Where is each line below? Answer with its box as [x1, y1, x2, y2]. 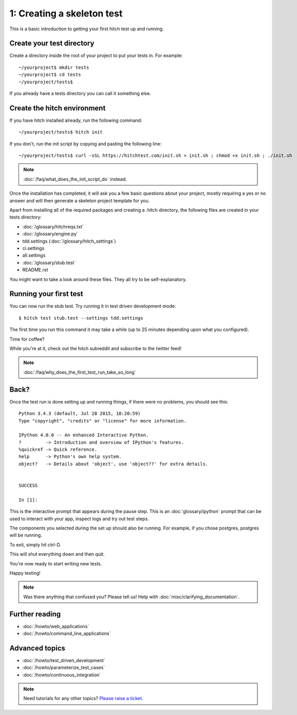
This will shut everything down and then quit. [9, 551, 105, 557]
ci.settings [22, 245, 45, 251]
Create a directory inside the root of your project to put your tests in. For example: [9, 52, 183, 59]
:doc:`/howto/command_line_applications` [22, 630, 111, 636]
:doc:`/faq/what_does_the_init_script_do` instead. [23, 176, 127, 182]
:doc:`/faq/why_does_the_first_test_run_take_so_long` [23, 369, 136, 375]
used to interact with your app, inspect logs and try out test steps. [9, 516, 149, 522]
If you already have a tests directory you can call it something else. [9, 90, 151, 97]
